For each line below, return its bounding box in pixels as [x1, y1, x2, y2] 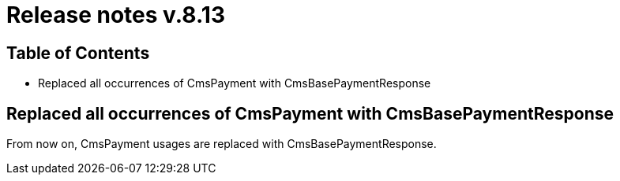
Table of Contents [6, 42, 150, 63]
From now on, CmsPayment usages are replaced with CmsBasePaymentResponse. [6, 137, 437, 151]
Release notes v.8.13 [6, 2, 225, 28]
